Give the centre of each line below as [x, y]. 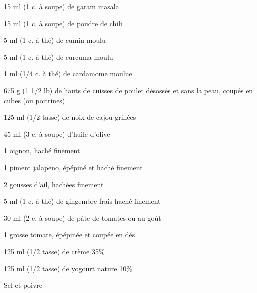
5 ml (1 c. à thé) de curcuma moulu [59, 57]
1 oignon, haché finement [42, 150]
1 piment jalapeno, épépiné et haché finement [73, 167]
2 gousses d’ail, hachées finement [54, 184]
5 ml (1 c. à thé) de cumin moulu [55, 40]
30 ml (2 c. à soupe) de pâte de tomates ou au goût [83, 217]
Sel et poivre [23, 285]
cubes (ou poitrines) [35, 100]
